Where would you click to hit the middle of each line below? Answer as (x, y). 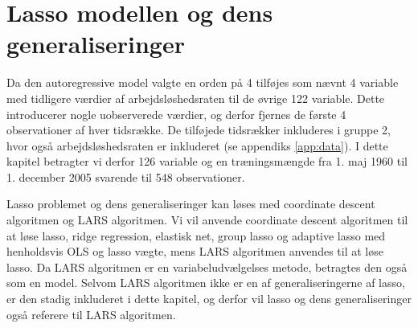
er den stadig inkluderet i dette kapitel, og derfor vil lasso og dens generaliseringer (209, 299)
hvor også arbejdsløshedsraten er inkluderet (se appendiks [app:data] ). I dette (197, 145)
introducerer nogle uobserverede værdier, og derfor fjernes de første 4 (176, 114)
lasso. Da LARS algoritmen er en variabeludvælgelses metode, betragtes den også (207, 266)
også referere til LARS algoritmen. (91, 314)
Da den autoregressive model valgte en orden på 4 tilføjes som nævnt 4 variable (203, 82)
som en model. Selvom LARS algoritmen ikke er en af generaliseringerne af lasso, (206, 283)
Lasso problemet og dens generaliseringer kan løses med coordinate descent (191, 204)
